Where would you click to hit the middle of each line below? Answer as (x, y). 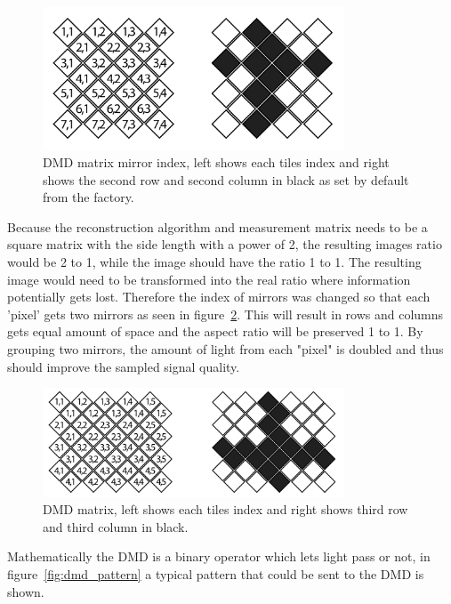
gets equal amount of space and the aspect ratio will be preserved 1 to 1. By (215, 331)
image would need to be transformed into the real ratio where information (209, 279)
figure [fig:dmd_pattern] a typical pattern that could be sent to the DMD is (216, 574)
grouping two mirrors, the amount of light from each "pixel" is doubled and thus (225, 348)
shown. (26, 591)
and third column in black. (116, 526)
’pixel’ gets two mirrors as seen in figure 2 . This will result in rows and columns (225, 314)
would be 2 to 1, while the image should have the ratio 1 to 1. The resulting (214, 261)
